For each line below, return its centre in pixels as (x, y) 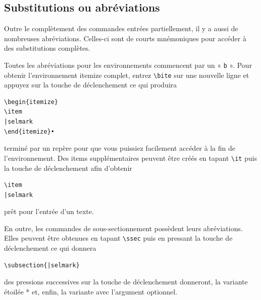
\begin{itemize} (31, 102)
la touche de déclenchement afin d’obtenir (68, 168)
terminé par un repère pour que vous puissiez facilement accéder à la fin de (120, 148)
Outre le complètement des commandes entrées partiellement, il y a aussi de (121, 28)
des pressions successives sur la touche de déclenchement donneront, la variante (126, 282)
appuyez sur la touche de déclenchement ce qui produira (91, 85)
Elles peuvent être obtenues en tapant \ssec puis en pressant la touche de (118, 238)
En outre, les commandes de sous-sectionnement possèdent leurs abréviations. (123, 228)
